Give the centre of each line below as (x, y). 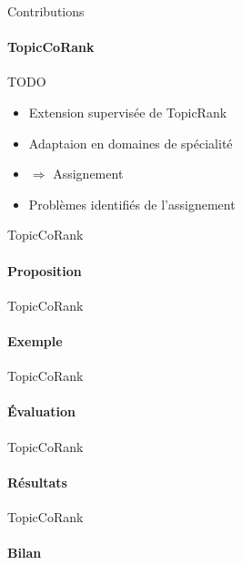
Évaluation (41, 411)
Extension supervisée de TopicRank (128, 112)
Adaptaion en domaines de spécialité (131, 143)
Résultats (37, 482)
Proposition (45, 270)
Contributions (46, 11)
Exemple (35, 340)
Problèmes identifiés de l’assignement (132, 204)
